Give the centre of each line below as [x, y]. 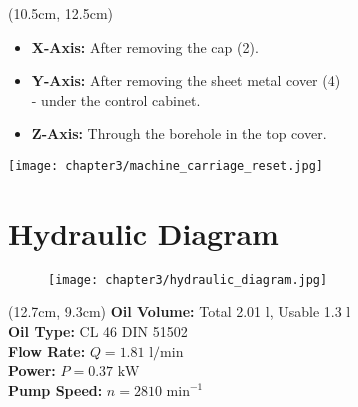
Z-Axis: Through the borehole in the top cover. [179, 133]
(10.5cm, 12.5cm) [60, 13]
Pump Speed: [55, 389]
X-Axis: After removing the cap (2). [145, 46]
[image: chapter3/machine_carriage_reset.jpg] [165, 165]
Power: [32, 370]
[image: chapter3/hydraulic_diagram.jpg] [188, 279]
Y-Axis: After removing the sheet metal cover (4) [186, 80]
